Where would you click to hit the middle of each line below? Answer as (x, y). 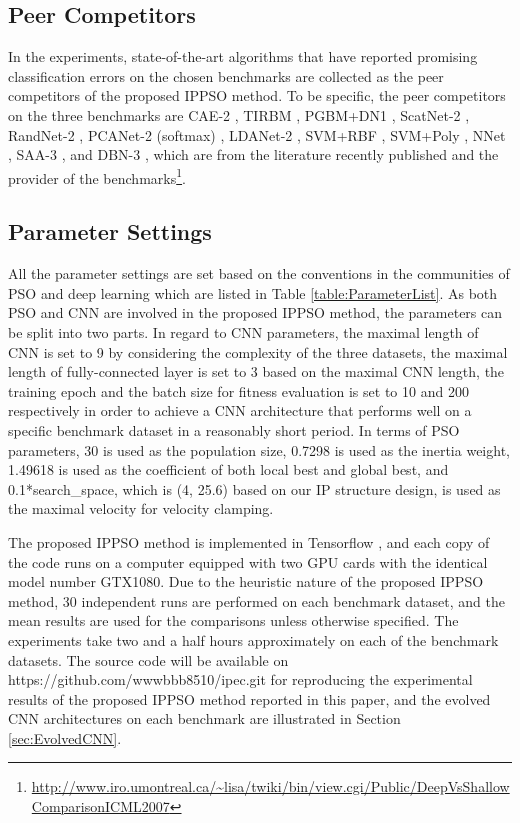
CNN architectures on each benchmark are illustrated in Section (204, 718)
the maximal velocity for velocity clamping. (141, 508)
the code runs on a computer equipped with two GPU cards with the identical (248, 561)
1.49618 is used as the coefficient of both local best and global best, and (228, 469)
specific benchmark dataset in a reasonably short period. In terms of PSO (234, 429)
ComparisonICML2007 (100, 806)
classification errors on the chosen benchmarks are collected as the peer (226, 75)
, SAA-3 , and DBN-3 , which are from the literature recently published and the (253, 154)
